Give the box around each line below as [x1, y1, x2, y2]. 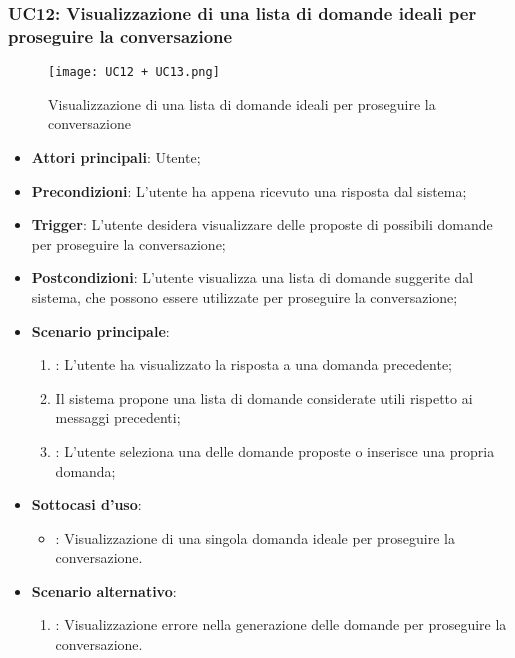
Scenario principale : [31, 320, 170, 341]
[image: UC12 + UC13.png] [48, 65, 220, 80]
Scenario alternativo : [31, 580, 177, 601]
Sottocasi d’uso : [31, 494, 142, 515]
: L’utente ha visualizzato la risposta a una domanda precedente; [55, 354, 452, 375]
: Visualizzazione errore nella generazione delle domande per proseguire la [55, 614, 507, 635]
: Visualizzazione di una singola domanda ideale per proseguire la [55, 527, 455, 548]
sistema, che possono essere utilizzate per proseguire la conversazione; [31, 286, 458, 307]
